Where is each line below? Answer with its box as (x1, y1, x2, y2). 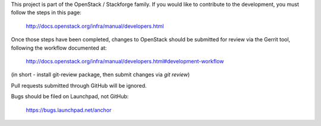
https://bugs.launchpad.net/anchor (26, 106, 112, 114)
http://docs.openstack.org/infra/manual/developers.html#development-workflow (26, 57, 224, 64)
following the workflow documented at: (11, 44, 107, 51)
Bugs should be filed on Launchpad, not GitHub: (11, 93, 129, 100)
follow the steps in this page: (11, 9, 81, 16)
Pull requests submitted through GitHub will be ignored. (11, 82, 147, 89)
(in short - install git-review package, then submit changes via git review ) (11, 71, 190, 78)
